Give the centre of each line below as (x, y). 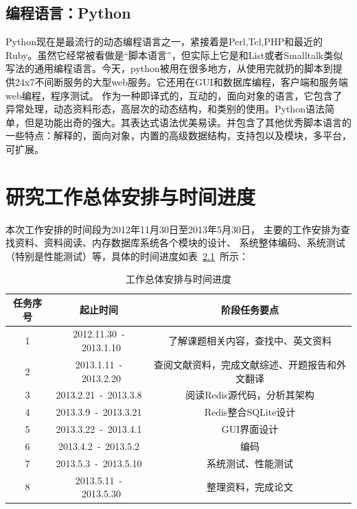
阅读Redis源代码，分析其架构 (250, 395)
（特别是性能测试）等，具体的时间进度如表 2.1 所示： (127, 256)
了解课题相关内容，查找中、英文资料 (250, 341)
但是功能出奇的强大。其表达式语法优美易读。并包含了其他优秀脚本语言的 (188, 122)
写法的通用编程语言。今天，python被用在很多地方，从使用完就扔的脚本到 (169, 68)
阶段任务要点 (250, 309)
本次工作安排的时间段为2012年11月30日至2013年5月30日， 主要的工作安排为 (173, 229)
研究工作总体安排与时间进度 (131, 196)
